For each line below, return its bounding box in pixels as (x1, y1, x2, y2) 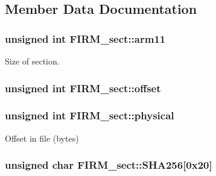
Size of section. (5, 55, 60, 67)
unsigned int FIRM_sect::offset (5, 80, 161, 95)
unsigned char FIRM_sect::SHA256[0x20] (5, 157, 212, 172)
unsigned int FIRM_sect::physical (5, 108, 174, 123)
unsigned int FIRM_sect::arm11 (5, 31, 166, 46)
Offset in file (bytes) (5, 131, 79, 144)
